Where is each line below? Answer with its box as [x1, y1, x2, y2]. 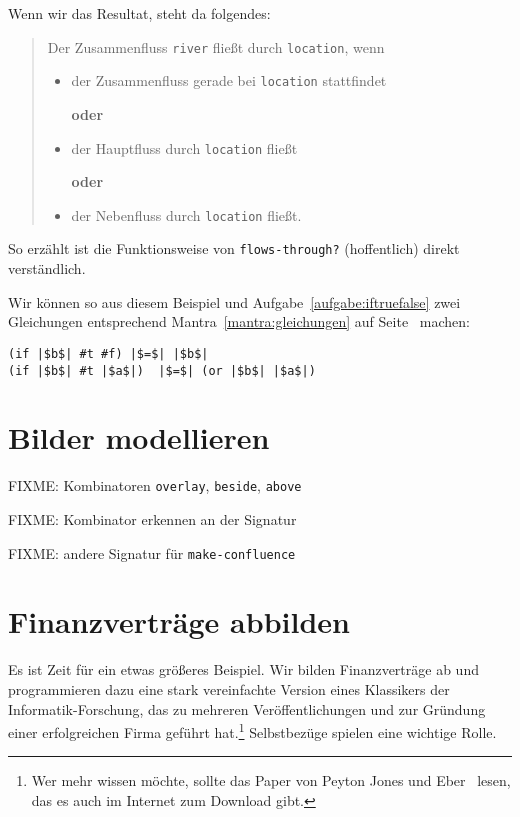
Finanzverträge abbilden [8, 601, 350, 642]
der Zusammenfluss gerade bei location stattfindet [71, 70, 387, 91]
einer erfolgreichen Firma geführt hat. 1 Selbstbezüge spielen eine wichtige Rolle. [8, 719, 497, 742]
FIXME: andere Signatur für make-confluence [8, 542, 296, 563]
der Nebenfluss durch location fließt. [71, 204, 302, 225]
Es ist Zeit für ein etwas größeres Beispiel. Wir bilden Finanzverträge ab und [8, 659, 479, 680]
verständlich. [8, 258, 86, 279]
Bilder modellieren [8, 417, 270, 458]
